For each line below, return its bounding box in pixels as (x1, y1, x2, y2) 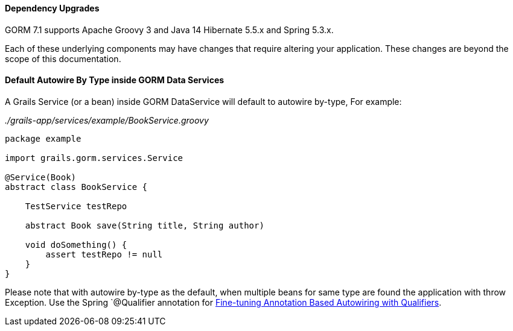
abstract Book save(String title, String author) (25, 220, 264, 230)
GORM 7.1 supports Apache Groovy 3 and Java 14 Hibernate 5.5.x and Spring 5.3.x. (5, 24, 334, 35)
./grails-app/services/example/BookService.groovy (5, 115, 209, 125)
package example (5, 133, 81, 143)
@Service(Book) (5, 172, 77, 182)
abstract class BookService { (5, 181, 148, 192)
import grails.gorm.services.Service (5, 153, 183, 163)
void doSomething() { (25, 239, 127, 250)
